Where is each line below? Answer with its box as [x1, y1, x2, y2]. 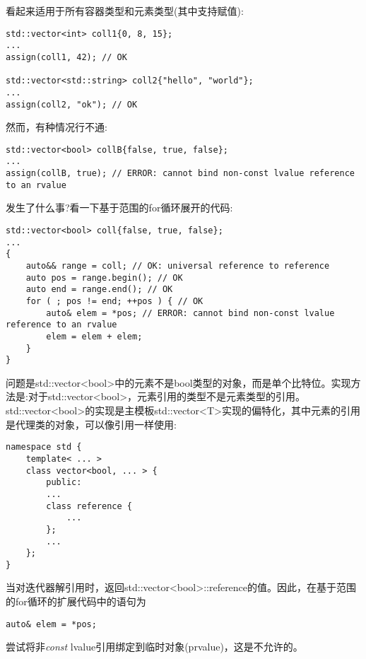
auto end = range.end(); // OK [25, 284, 173, 295]
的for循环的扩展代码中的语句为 [6, 594, 146, 609]
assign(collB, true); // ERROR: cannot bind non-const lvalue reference [6, 168, 355, 179]
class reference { [46, 501, 132, 511]
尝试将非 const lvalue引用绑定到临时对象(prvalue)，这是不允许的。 [6, 639, 303, 654]
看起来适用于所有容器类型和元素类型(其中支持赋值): [6, 4, 244, 18]
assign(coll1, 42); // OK [6, 52, 127, 62]
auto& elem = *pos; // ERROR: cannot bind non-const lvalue [46, 308, 335, 318]
